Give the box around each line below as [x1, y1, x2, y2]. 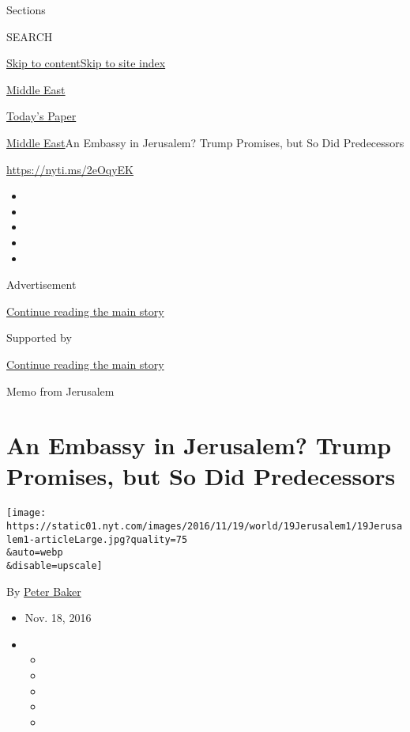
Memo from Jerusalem [6, 382, 115, 399]
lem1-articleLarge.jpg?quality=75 [6, 533, 188, 545]
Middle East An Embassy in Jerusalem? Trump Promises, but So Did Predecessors [6, 134, 404, 150]
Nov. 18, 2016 [24, 609, 92, 626]
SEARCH [6, 28, 53, 44]
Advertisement [6, 276, 77, 293]
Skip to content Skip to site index [6, 55, 166, 71]
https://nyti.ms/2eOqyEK [6, 161, 134, 177]
